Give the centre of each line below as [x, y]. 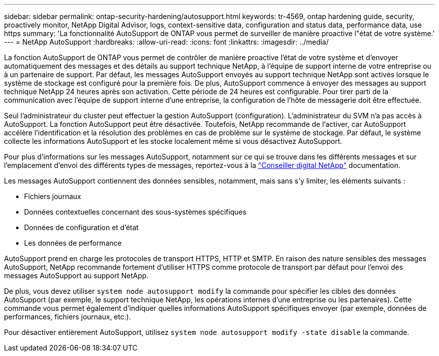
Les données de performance [73, 243]
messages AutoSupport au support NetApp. [76, 276]
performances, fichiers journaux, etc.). [68, 317]
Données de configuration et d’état [81, 227]
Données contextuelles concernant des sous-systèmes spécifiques [135, 212]
